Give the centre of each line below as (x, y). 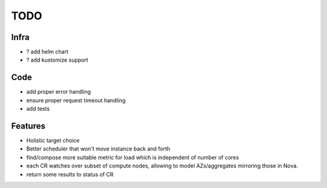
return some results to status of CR (70, 174)
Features (28, 126)
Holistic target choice (53, 141)
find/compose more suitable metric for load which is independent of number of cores (133, 157)
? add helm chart (48, 52)
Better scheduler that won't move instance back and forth (98, 149)
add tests (38, 109)
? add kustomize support (57, 60)
